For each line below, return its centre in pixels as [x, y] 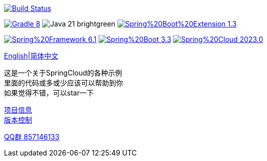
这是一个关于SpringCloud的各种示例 [63, 73]
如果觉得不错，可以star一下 [49, 93]
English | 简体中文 [31, 56]
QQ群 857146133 [32, 137]
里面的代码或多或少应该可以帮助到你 [63, 83]
